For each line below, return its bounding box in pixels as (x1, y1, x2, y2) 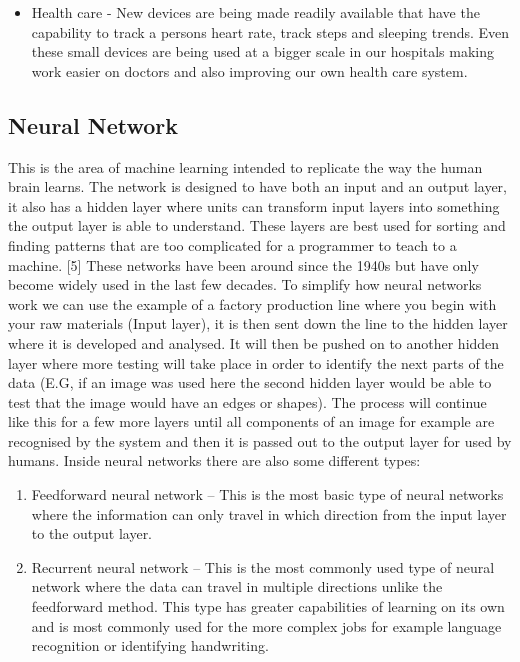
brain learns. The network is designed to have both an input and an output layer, (8, 176, 507, 197)
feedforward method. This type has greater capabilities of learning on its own (31, 596, 505, 617)
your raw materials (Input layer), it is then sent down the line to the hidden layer (8, 313, 508, 334)
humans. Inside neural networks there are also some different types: (8, 450, 421, 471)
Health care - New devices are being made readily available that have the (31, 2, 480, 22)
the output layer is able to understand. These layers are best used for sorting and (8, 215, 506, 236)
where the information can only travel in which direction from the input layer (31, 503, 507, 524)
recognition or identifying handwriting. (31, 635, 269, 656)
